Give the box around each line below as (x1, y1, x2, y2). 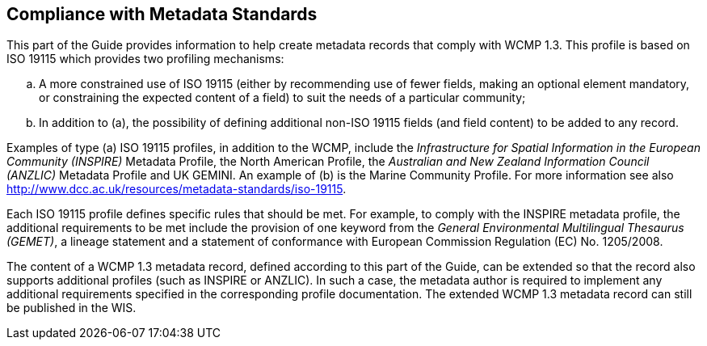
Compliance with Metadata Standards (6, 4, 318, 24)
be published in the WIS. (6, 301, 137, 315)
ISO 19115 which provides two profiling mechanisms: (6, 52, 284, 66)
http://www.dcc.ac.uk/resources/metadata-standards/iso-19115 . (6, 182, 347, 196)
